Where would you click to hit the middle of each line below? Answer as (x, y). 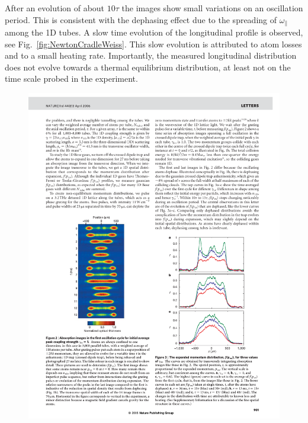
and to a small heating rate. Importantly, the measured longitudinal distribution (151, 55)
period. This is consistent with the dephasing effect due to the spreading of (141, 19)
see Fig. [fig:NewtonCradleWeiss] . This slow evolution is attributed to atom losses (153, 44)
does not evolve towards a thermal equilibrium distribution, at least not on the (148, 67)
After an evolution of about (55, 8)
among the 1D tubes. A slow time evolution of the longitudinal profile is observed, (154, 32)
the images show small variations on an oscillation (212, 8)
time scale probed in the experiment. (71, 78)
